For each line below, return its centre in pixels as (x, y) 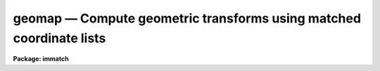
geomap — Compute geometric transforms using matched (187, 18)
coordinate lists (59, 38)
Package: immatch (41, 59)
